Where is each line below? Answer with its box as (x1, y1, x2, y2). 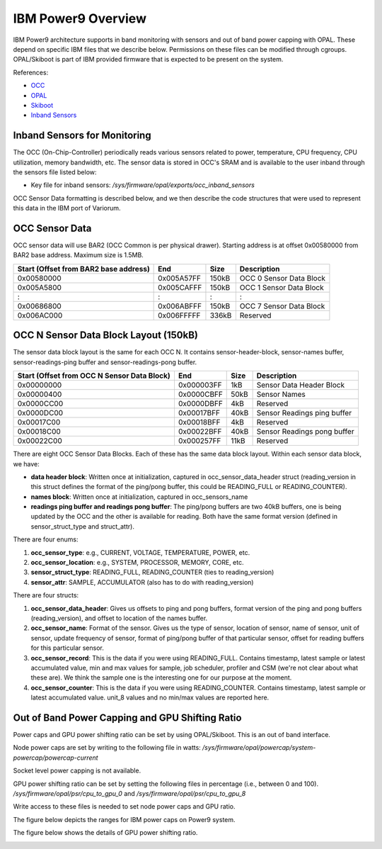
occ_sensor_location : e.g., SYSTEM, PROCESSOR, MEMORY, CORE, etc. (30, 558, 244, 567)
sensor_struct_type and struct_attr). (30, 522, 134, 531)
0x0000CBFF (178, 390, 223, 400)
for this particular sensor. (30, 643, 104, 652)
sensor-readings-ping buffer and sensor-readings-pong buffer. (13, 358, 197, 366)
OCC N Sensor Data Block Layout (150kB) (13, 330, 198, 342)
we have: (13, 459, 40, 468)
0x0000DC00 (17, 408, 64, 418)
